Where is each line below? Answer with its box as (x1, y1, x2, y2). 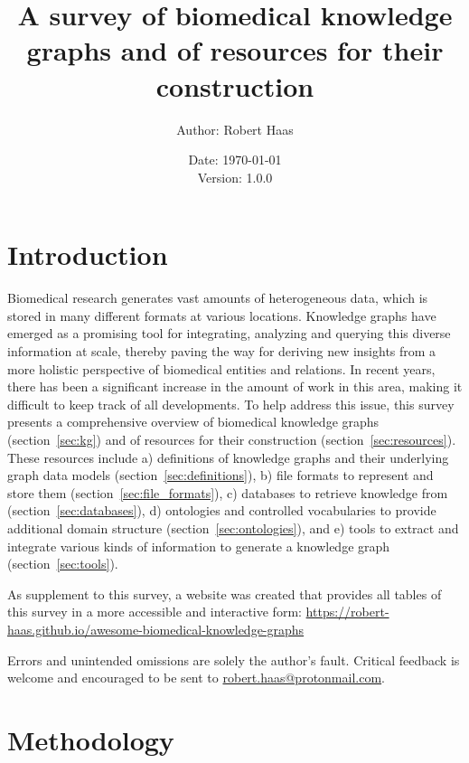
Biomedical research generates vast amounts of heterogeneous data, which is (7, 288, 428, 307)
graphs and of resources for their (26, 32, 444, 69)
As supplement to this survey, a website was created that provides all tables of (7, 584, 442, 603)
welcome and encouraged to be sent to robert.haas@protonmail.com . (7, 668, 385, 687)
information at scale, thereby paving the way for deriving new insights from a (7, 342, 436, 360)
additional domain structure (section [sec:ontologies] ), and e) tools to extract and (7, 518, 459, 537)
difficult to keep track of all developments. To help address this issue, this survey (7, 394, 455, 413)
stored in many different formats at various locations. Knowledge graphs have (7, 306, 436, 325)
